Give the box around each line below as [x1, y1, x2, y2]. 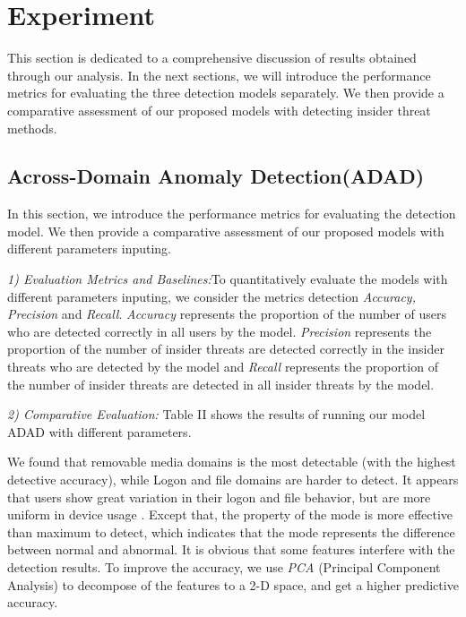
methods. [7, 118, 57, 137]
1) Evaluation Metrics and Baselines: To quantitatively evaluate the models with [7, 270, 448, 288]
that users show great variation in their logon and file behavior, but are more [7, 487, 431, 506]
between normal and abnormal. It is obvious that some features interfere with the [7, 540, 455, 559]
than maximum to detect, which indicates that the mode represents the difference [7, 522, 455, 541]
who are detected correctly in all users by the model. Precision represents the [7, 321, 432, 340]
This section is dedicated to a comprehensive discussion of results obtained [7, 48, 417, 67]
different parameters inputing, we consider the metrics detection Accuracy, [7, 287, 416, 305]
